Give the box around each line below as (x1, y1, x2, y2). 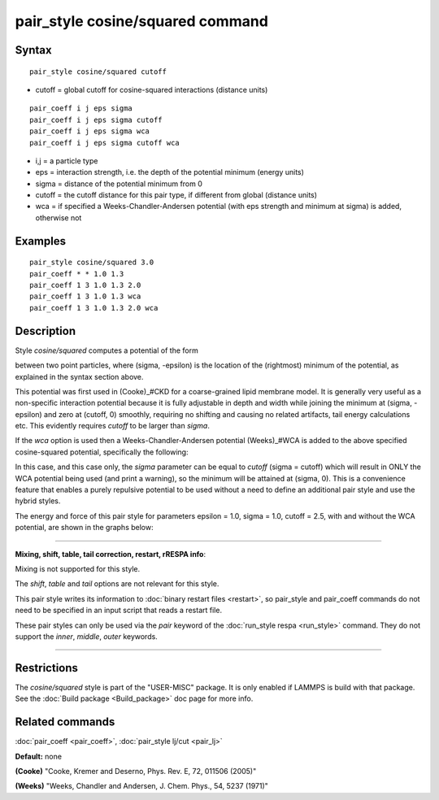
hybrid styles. (15, 496, 61, 506)
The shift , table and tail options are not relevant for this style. (15, 579, 219, 589)
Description (15, 324, 76, 337)
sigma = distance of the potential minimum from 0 (35, 179, 203, 189)
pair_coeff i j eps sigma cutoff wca (29, 138, 180, 147)
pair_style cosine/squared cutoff (29, 67, 167, 76)
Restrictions (15, 661, 79, 675)
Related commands (15, 715, 115, 729)
